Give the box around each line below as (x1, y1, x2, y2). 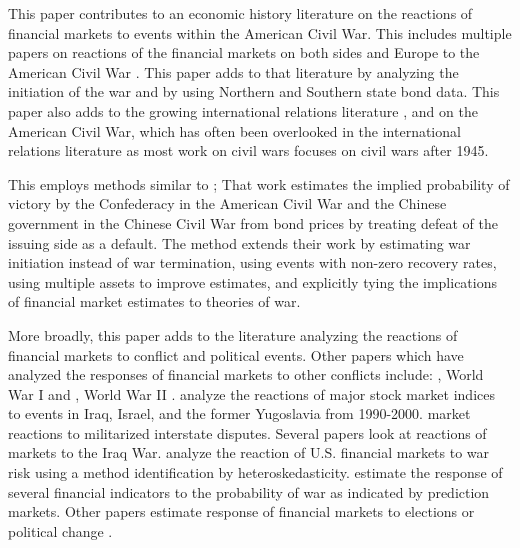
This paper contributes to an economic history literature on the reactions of (8, 3, 473, 23)
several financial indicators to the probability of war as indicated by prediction (8, 481, 490, 502)
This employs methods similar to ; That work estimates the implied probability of (8, 173, 510, 194)
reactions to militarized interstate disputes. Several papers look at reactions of (8, 422, 487, 443)
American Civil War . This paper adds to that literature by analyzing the (8, 61, 459, 82)
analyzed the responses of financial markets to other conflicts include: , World (8, 364, 484, 385)
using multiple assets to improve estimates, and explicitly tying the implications (8, 271, 498, 292)
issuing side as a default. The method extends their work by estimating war (8, 232, 471, 253)
